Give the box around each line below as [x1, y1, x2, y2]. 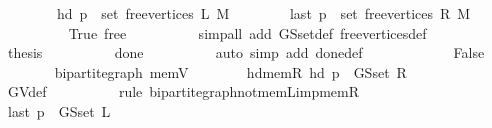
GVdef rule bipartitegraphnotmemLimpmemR [7, 81, 360, 102]
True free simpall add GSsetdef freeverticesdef [68, 22, 427, 43]
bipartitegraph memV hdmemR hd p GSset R [54, 61, 407, 82]
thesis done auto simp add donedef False [7, 42, 485, 63]
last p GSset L [7, 100, 111, 121]
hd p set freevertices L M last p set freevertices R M [56, 3, 471, 23]
